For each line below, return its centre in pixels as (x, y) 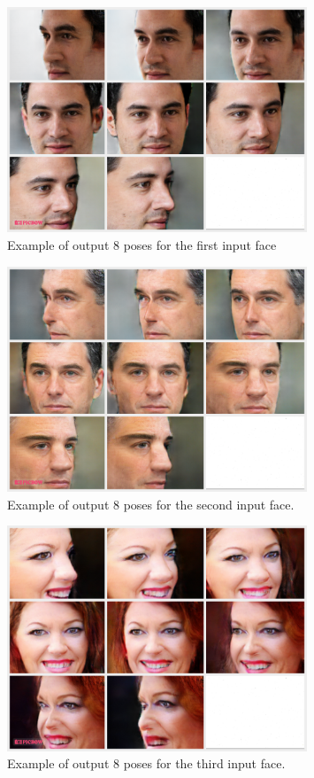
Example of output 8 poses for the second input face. (151, 504)
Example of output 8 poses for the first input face (142, 244)
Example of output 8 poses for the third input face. (146, 763)
